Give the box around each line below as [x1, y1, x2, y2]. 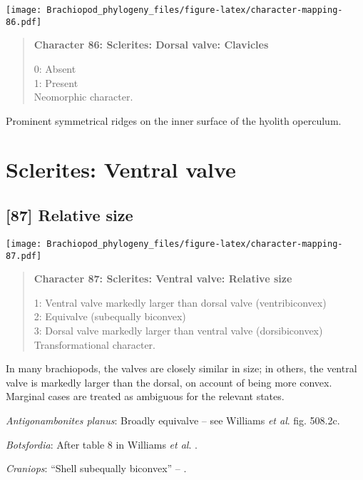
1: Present [34, 75, 78, 90]
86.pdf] [6, 16, 42, 27]
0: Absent [34, 61, 76, 76]
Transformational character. [34, 337, 155, 352]
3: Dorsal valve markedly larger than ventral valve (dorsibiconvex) [34, 322, 323, 337]
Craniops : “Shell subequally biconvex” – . [6, 461, 187, 476]
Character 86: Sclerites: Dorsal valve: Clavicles [34, 37, 269, 52]
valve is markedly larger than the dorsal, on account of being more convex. [6, 374, 332, 389]
